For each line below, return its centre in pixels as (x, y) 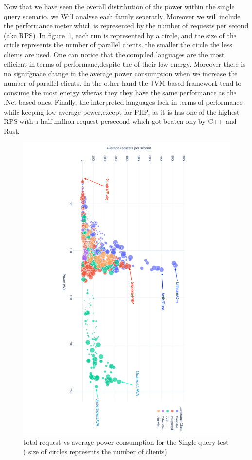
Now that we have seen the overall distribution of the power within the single (119, 6)
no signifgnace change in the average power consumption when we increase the (121, 73)
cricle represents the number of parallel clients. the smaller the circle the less (118, 45)
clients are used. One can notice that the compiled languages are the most (114, 54)
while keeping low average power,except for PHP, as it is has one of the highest (122, 111)
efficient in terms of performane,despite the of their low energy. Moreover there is (125, 64)
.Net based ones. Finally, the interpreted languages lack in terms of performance (123, 102)
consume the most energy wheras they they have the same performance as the (120, 92)
